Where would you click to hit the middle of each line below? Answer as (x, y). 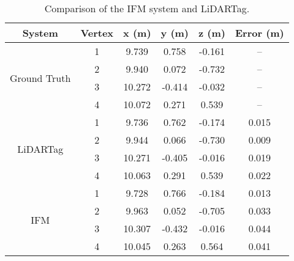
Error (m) (259, 33)
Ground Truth (40, 78)
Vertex (97, 33)
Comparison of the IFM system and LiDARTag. (147, 8)
